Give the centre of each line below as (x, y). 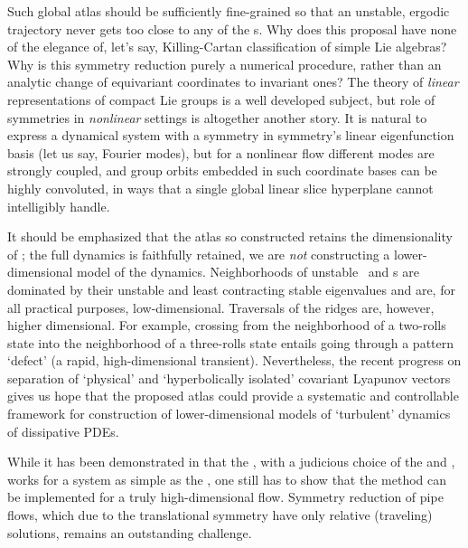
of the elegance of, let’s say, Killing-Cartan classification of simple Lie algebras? (227, 47)
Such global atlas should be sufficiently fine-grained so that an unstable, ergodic (229, 11)
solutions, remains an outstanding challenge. (130, 532)
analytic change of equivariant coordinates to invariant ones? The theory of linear (233, 82)
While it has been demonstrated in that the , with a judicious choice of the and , (231, 462)
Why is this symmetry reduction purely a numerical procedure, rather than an (225, 64)
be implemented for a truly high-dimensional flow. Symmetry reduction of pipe (225, 497)
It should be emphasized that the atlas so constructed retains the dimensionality (230, 236)
